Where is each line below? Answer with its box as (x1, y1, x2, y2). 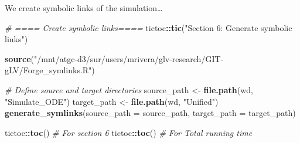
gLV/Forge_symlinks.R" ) (5, 64, 95, 76)
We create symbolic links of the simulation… (5, 2, 163, 13)
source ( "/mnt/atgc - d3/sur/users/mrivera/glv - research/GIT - (5, 52, 224, 64)
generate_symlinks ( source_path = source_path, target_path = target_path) (5, 107, 296, 119)
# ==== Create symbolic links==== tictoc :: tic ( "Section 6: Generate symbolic (5, 21, 292, 33)
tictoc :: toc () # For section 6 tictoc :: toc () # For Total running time (5, 126, 253, 138)
